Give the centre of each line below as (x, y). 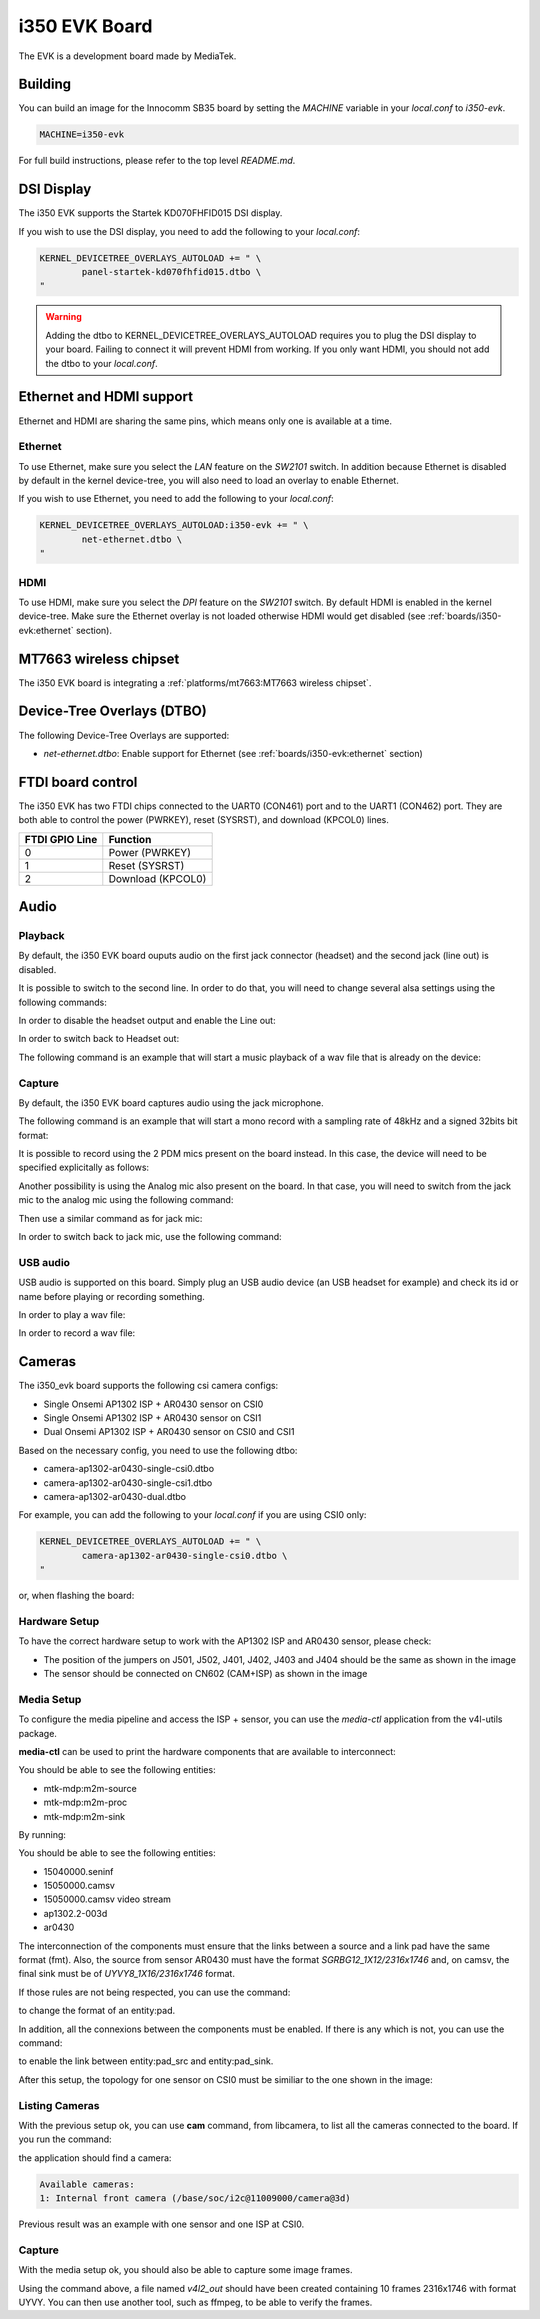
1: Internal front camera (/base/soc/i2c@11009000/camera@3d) (195, 2198)
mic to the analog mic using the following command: (126, 1200)
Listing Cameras (59, 2105)
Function (130, 839)
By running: (42, 1834)
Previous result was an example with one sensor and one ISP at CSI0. (161, 2224)
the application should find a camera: (95, 2157)
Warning (63, 317)
